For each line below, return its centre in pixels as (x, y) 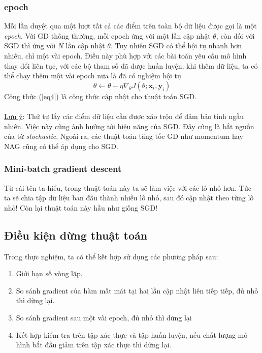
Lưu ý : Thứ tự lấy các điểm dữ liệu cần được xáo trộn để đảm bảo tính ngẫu (124, 116)
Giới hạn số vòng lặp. (49, 273)
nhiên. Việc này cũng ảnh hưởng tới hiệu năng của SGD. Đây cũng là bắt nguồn (129, 126)
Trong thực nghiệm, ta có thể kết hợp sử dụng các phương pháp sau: (111, 256)
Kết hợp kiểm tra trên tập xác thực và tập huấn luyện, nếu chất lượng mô (132, 334)
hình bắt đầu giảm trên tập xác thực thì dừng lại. (94, 345)
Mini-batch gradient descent (63, 169)
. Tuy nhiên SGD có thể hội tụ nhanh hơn (176, 46)
